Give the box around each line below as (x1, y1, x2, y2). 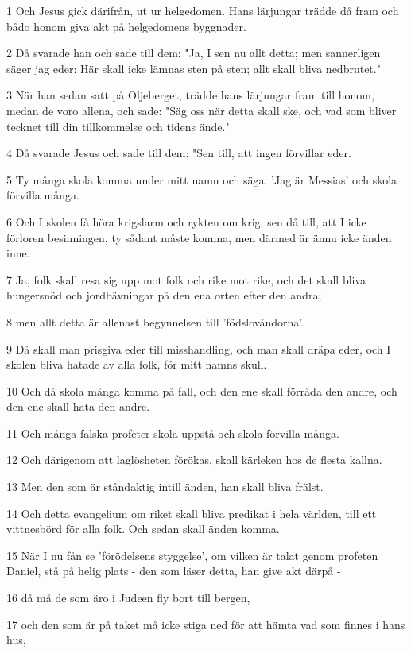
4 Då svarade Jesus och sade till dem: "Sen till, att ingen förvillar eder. (6, 145, 351, 161)
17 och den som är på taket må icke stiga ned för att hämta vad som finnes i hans (6, 616, 405, 632)
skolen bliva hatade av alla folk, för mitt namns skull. (6, 356, 267, 373)
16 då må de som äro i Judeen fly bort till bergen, (6, 589, 250, 606)
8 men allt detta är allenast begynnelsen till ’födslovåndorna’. (6, 313, 304, 330)
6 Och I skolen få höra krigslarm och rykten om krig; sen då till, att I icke (6, 213, 366, 230)
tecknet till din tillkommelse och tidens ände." (6, 118, 230, 134)
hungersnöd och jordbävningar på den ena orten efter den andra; (6, 287, 322, 303)
